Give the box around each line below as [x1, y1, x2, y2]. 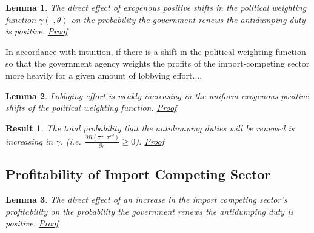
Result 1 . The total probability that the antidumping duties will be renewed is [5, 121, 295, 134]
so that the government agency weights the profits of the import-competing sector [5, 57, 310, 70]
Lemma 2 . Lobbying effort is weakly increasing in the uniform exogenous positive [5, 89, 309, 102]
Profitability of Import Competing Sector [5, 165, 271, 183]
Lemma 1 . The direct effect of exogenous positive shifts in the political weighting [5, 1, 307, 13]
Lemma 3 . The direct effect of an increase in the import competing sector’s [5, 193, 287, 206]
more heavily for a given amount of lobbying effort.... [5, 68, 202, 81]
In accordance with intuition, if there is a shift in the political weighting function [5, 45, 306, 57]
